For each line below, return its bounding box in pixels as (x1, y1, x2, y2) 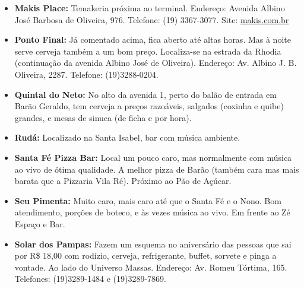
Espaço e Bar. (14, 217, 65, 230)
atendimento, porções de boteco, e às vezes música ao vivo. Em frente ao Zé (14, 206, 290, 218)
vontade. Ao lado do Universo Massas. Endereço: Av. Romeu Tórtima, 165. (14, 261, 287, 273)
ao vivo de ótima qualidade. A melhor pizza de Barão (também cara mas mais (14, 163, 299, 175)
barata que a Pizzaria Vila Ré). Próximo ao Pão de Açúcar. (14, 174, 232, 187)
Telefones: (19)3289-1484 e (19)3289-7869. (14, 272, 166, 285)
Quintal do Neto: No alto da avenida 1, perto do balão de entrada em (14, 88, 277, 100)
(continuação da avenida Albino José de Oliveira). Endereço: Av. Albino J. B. (14, 56, 297, 69)
